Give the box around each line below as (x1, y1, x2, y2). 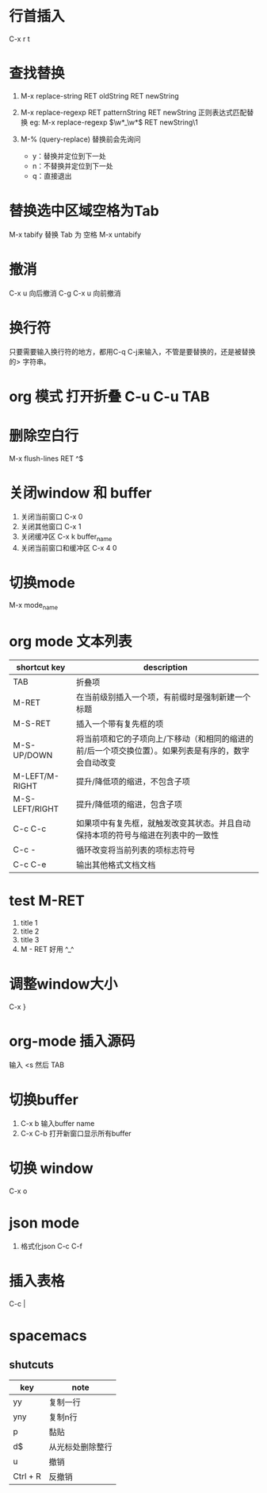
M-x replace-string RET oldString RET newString (20, 91, 179, 100)
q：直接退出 (32, 171, 72, 180)
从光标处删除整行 (48, 1441, 113, 1452)
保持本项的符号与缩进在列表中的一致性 (75, 830, 219, 841)
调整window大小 (9, 975, 118, 993)
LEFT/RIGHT (13, 803, 59, 814)
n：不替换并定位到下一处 (32, 161, 113, 171)
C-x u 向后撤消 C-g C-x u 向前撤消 (9, 288, 121, 298)
